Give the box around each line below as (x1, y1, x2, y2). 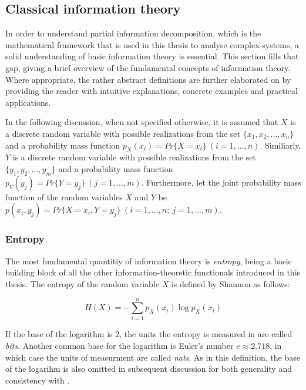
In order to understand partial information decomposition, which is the (5, 27, 261, 39)
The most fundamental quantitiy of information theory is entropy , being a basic (5, 254, 292, 267)
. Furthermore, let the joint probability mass (141, 176, 301, 188)
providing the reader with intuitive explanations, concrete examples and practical (5, 85, 298, 97)
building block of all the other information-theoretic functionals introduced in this (5, 266, 301, 278)
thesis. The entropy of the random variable (5, 277, 159, 290)
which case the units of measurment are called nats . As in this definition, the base (5, 351, 300, 363)
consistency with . (5, 374, 70, 386)
